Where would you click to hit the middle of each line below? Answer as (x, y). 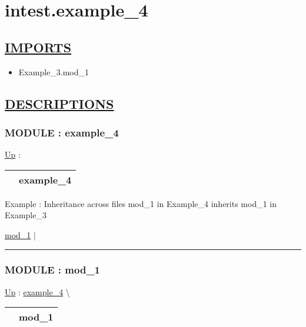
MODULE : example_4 (62, 132)
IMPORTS (38, 47)
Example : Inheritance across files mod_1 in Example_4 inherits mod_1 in (141, 203)
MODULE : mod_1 (53, 270)
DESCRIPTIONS (59, 103)
